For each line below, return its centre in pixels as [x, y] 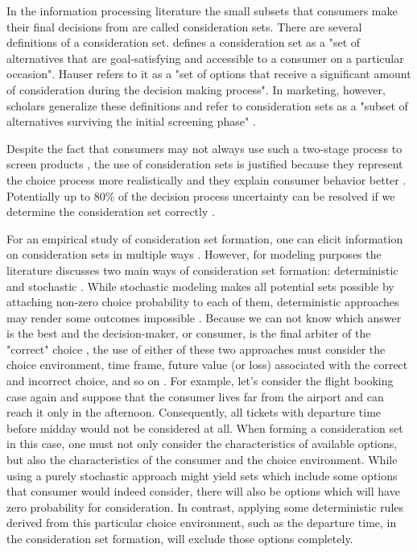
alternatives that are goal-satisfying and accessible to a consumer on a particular [205, 58]
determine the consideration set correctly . [111, 212]
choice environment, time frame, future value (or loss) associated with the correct [207, 365]
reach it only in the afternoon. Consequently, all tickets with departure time [194, 412]
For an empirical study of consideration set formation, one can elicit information [205, 238]
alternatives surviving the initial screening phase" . [131, 121]
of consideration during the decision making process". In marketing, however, [196, 89]
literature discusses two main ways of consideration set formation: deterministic [202, 270]
